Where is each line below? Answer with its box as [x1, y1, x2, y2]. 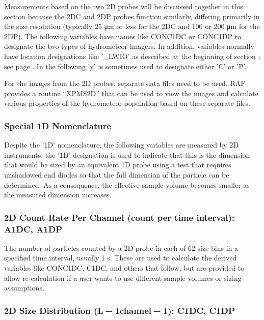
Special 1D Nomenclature [4, 119, 112, 132]
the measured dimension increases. [4, 189, 112, 200]
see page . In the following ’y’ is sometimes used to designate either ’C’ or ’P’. [4, 61, 247, 71]
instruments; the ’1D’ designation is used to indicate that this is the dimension [4, 149, 250, 160]
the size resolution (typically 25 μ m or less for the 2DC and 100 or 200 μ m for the [4, 21, 260, 32]
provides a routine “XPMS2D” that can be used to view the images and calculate [4, 88, 258, 98]
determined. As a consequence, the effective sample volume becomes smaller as [4, 179, 250, 190]
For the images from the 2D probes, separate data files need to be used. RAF [4, 78, 246, 89]
